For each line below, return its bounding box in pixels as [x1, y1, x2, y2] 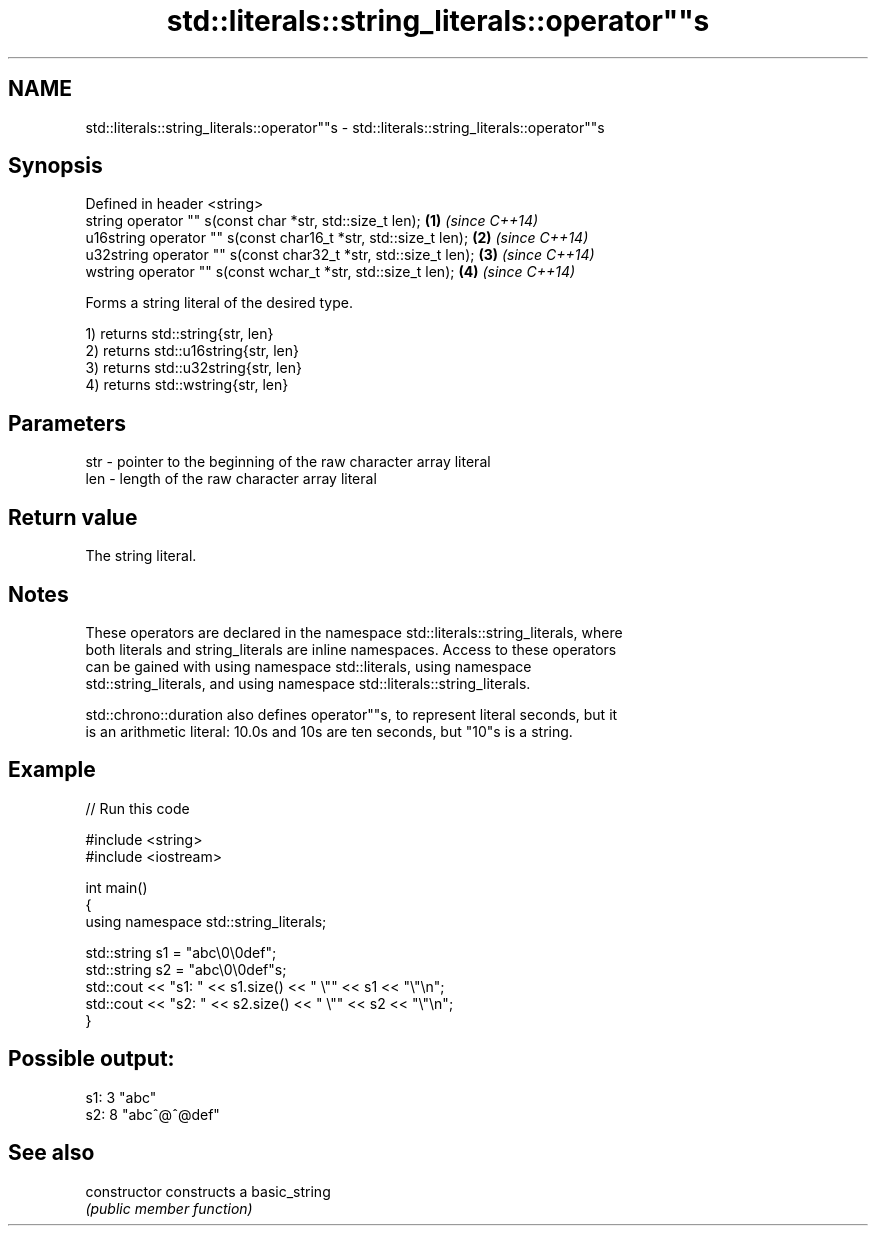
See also [8, 1140, 95, 1166]
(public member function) [85, 1199, 253, 1217]
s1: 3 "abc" [85, 1088, 157, 1106]
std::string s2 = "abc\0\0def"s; [85, 960, 287, 978]
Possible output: [8, 1046, 175, 1072]
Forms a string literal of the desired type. [85, 294, 353, 312]
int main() [85, 878, 148, 896]
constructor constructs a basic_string [85, 1182, 331, 1200]
